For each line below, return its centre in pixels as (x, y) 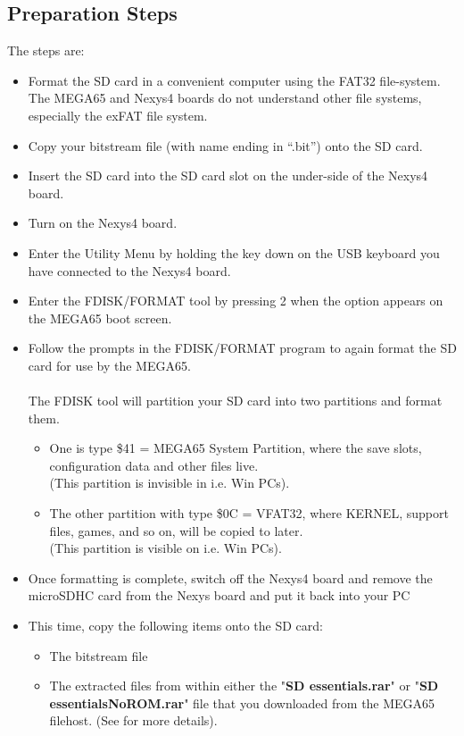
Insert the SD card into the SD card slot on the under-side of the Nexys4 (228, 176)
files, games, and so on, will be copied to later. (176, 530)
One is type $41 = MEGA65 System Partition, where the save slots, (236, 448)
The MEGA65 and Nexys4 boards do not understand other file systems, (225, 98)
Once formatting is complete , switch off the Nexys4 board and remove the (230, 577)
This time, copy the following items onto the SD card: (175, 626)
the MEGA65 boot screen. (100, 318)
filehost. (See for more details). (133, 720)
